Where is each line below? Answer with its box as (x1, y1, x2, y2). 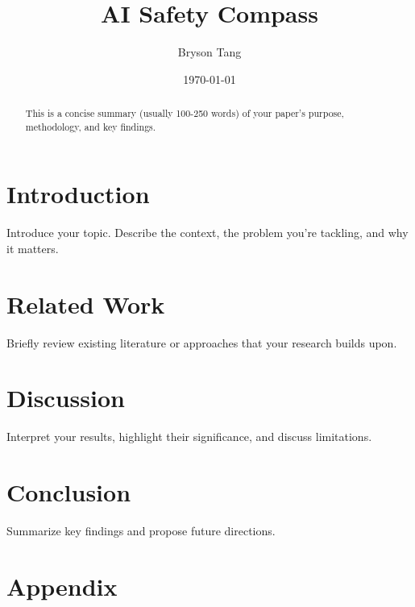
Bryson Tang (177, 44, 242, 60)
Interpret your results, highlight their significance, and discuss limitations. (6, 428, 372, 445)
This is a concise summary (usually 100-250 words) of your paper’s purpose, (25, 106, 344, 120)
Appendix (6, 569, 118, 602)
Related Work (6, 287, 165, 320)
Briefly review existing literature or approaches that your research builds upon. (6, 334, 397, 351)
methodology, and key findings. (25, 119, 156, 133)
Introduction (6, 177, 150, 210)
